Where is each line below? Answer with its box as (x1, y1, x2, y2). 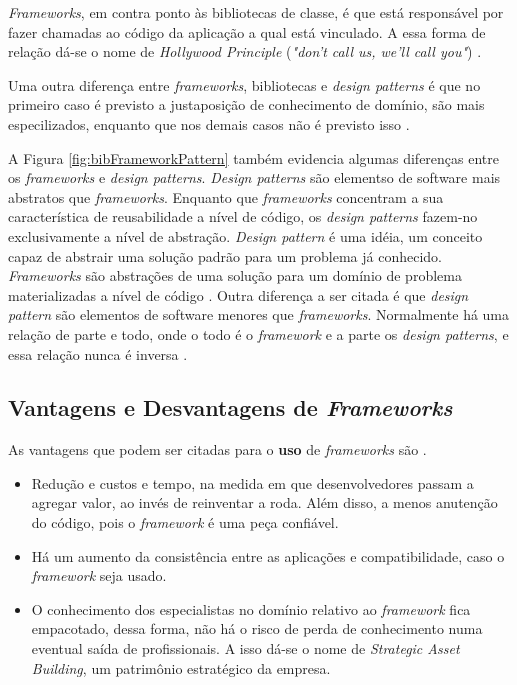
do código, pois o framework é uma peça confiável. (31, 512, 339, 533)
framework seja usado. (31, 565, 167, 586)
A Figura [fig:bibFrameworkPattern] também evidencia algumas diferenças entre (8, 147, 500, 168)
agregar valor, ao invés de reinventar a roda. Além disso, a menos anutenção (31, 492, 498, 513)
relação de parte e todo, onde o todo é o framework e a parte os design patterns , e (8, 323, 509, 344)
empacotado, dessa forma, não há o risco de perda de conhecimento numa (31, 618, 483, 639)
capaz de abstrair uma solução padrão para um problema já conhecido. (8, 245, 442, 266)
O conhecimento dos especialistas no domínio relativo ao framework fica (31, 598, 471, 619)
